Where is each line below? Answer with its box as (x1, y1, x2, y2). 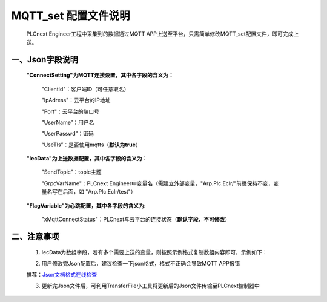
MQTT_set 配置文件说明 (11, 9, 130, 22)
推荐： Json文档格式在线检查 (26, 271, 97, 278)
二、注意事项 (11, 231, 59, 241)
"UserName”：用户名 (41, 119, 94, 126)
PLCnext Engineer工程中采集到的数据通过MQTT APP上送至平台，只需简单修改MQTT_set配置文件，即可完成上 (26, 30, 299, 38)
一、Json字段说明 (11, 54, 78, 65)
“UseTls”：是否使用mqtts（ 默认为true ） (41, 141, 142, 148)
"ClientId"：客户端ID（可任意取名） (41, 85, 130, 93)
